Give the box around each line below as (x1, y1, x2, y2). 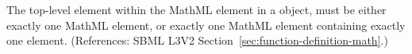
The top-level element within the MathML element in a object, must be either (6, 2, 387, 17)
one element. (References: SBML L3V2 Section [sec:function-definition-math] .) (6, 32, 388, 49)
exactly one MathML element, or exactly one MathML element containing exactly (6, 16, 406, 33)
